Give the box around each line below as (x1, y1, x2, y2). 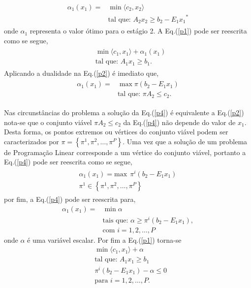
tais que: (102, 217, 128, 224)
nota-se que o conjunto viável (4, 117, 92, 127)
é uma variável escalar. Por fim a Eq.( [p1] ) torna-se (27, 234, 182, 245)
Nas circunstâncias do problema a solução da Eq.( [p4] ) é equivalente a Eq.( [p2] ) (4, 107, 244, 117)
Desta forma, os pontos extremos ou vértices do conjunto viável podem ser (4, 127, 228, 137)
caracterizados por (4, 136, 59, 146)
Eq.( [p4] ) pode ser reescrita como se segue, (4, 157, 132, 167)
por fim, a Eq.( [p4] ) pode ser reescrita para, (4, 194, 136, 204)
